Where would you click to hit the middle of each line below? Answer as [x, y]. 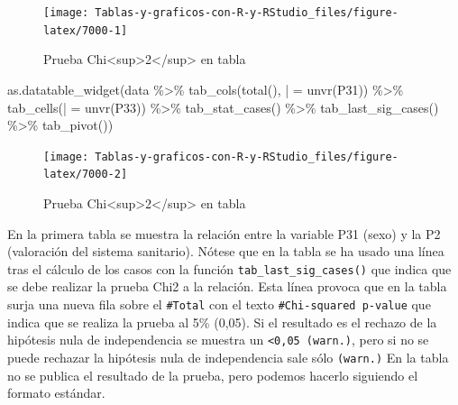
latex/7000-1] [86, 30]
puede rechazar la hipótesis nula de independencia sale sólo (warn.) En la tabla [228, 357]
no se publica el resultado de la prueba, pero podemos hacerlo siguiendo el [213, 375]
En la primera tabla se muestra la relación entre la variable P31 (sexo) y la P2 [224, 233]
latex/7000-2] [86, 175]
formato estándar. [56, 393]
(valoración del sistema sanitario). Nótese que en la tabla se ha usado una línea [226, 251]
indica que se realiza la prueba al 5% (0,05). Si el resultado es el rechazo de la [222, 322]
